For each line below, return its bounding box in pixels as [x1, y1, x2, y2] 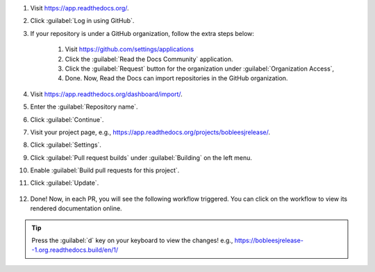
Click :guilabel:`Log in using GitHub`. [30, 17, 135, 25]
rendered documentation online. [30, 204, 122, 212]
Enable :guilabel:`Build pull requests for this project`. [30, 166, 180, 174]
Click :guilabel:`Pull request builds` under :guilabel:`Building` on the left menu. [30, 153, 253, 162]
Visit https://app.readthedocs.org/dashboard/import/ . [30, 90, 183, 98]
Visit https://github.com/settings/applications [65, 45, 194, 53]
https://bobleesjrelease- [234, 236, 303, 245]
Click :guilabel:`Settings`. [30, 140, 102, 149]
